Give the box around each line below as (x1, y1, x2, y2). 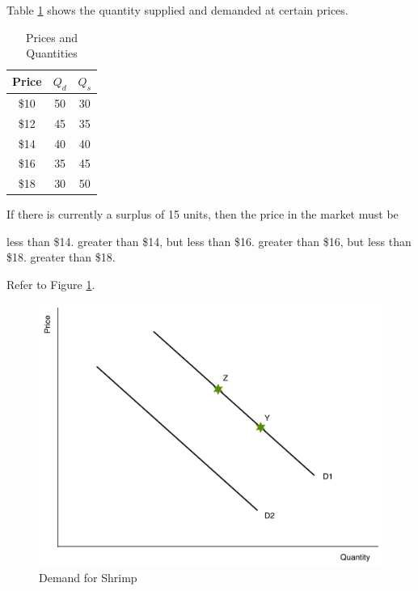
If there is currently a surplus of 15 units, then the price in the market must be (6, 206, 399, 223)
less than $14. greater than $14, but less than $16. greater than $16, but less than (6, 232, 412, 249)
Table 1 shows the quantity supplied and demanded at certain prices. (6, 2, 348, 18)
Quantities (26, 45, 78, 62)
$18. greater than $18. (6, 249, 116, 266)
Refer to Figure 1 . (6, 276, 95, 293)
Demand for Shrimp (39, 569, 137, 586)
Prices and (25, 28, 78, 45)
